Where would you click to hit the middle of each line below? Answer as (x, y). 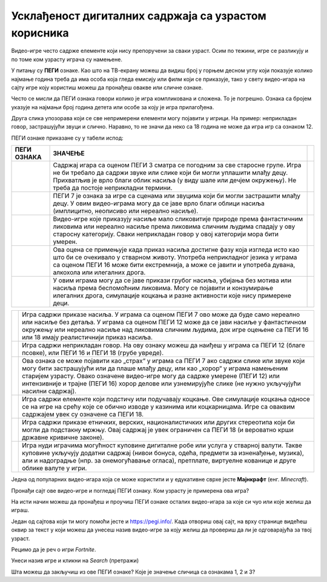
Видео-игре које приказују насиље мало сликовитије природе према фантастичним (178, 219)
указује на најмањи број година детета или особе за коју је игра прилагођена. (113, 107)
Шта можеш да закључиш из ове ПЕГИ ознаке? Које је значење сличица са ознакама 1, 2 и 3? (133, 572)
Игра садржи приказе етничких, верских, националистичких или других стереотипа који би (158, 422)
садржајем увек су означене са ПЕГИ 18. (83, 415)
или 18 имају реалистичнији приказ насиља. (88, 337)
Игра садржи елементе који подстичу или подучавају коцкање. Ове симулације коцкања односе (166, 399)
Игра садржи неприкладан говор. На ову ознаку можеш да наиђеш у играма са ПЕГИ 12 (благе (163, 345)
